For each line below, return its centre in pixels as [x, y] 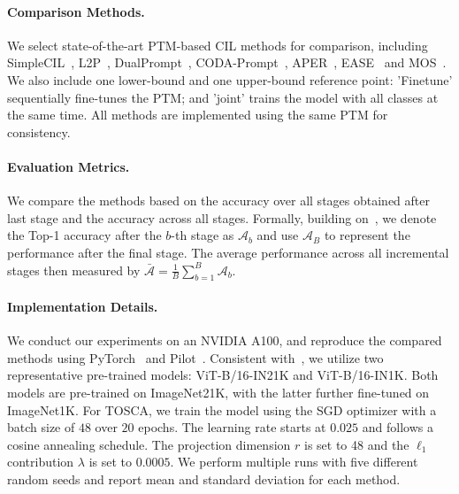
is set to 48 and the [356, 444]
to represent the [367, 235]
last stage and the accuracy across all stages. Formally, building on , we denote [222, 217]
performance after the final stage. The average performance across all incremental [228, 252]
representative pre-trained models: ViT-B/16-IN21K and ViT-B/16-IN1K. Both [223, 375]
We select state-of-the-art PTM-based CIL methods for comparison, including [218, 45]
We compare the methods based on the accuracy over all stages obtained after [218, 201]
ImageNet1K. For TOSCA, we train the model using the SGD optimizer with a [222, 409]
